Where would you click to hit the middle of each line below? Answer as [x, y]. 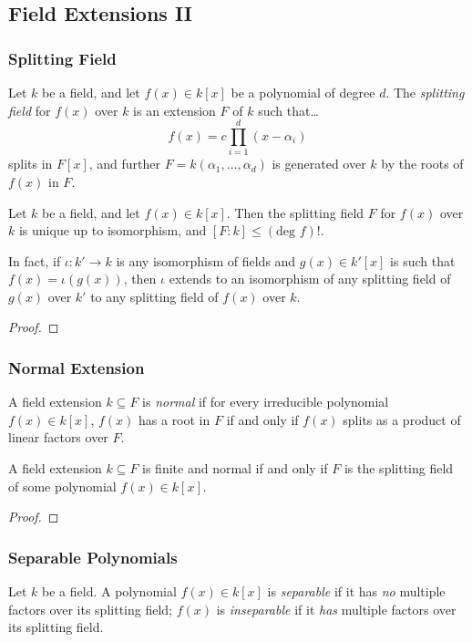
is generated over [319, 164]
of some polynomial [62, 486]
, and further [125, 164]
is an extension [174, 110]
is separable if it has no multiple [356, 591]
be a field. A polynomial [109, 591]
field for [30, 110]
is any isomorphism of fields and [206, 260]
